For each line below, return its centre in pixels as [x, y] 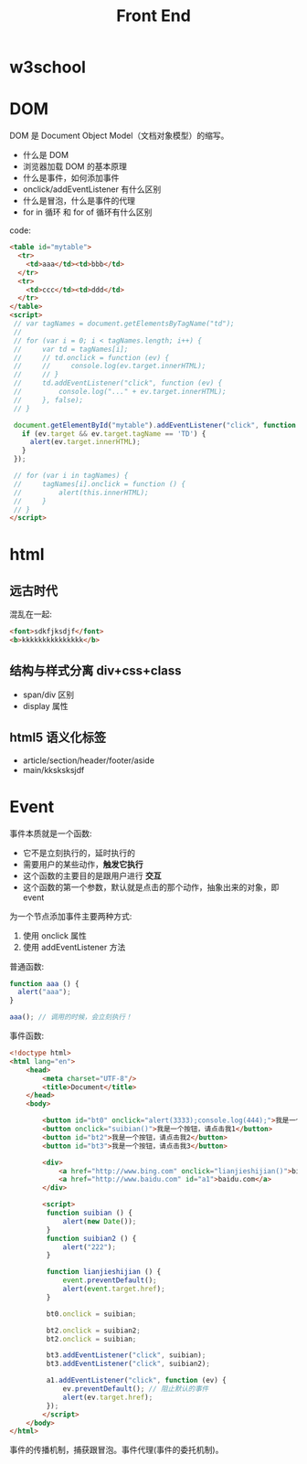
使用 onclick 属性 [54, 935]
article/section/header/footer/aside [89, 760]
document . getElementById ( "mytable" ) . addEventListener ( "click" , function [155, 425]
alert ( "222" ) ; [90, 1247]
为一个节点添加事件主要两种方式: [71, 916]
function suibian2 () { [91, 1238]
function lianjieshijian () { [104, 1272]
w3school [48, 67]
